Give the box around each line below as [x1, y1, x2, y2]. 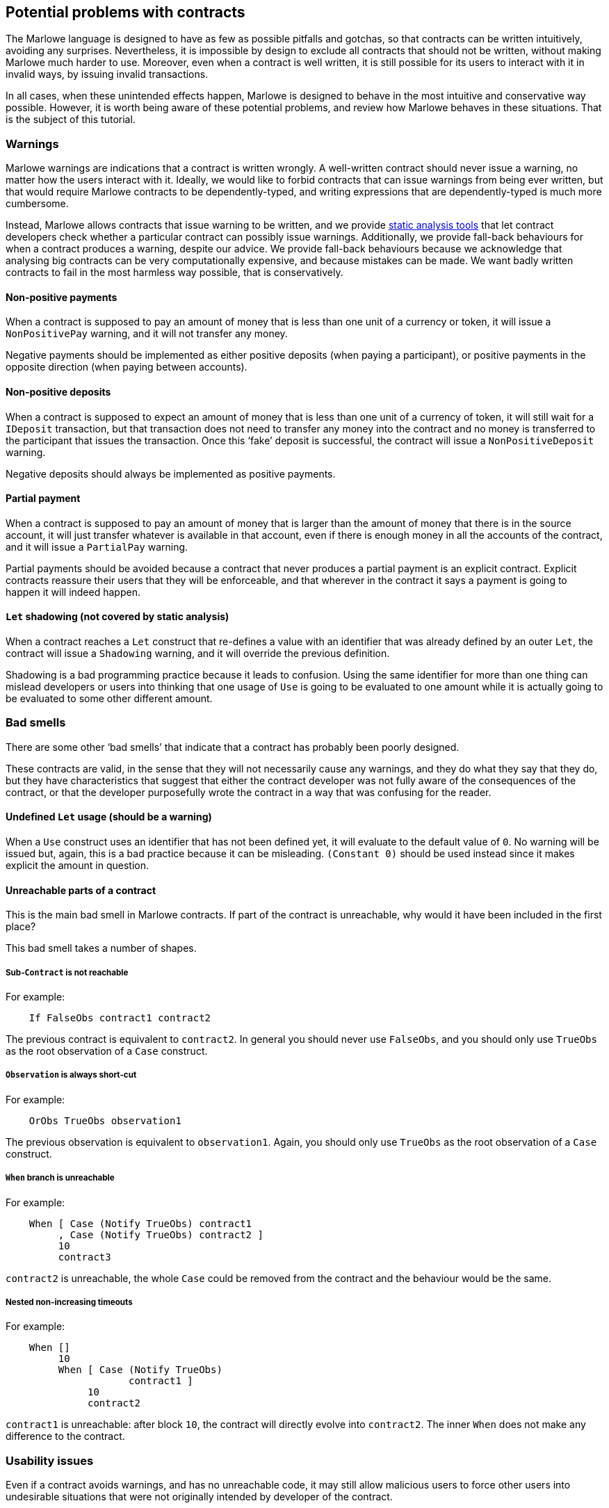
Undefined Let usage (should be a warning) [6, 811, 212, 823]
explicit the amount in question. [6, 859, 149, 872]
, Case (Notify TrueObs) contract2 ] [58, 1229, 263, 1240]
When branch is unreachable [6, 1173, 115, 1183]
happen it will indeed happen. [6, 585, 140, 598]
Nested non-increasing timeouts [6, 1297, 133, 1307]
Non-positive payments [6, 291, 117, 303]
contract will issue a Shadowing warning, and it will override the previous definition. [6, 647, 390, 660]
